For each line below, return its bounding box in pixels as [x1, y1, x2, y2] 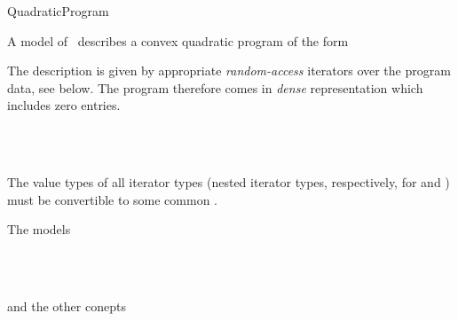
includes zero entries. [7, 96, 121, 114]
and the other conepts [7, 297, 126, 316]
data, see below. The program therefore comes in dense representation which [7, 78, 423, 97]
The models [7, 220, 71, 239]
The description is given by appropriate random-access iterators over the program [7, 61, 451, 80]
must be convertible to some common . [7, 190, 217, 208]
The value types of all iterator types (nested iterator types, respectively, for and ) [7, 173, 450, 192]
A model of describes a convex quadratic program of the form [7, 31, 349, 50]
